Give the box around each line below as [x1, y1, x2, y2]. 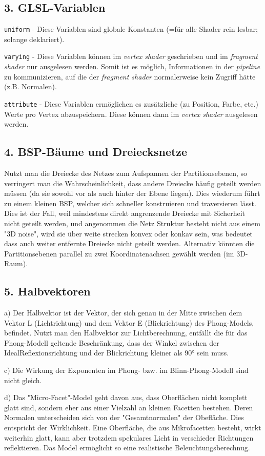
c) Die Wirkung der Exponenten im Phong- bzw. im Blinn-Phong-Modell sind [4, 365, 249, 375]
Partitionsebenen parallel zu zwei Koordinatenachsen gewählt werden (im [4, 248, 234, 259]
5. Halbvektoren [4, 283, 91, 299]
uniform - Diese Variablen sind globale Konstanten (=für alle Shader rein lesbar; [4, 24, 258, 34]
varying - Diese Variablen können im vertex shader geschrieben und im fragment [4, 51, 258, 62]
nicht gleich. [4, 374, 42, 385]
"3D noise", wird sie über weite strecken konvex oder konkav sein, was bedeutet [4, 228, 253, 239]
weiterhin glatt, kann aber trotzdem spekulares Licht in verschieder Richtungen [4, 432, 254, 443]
